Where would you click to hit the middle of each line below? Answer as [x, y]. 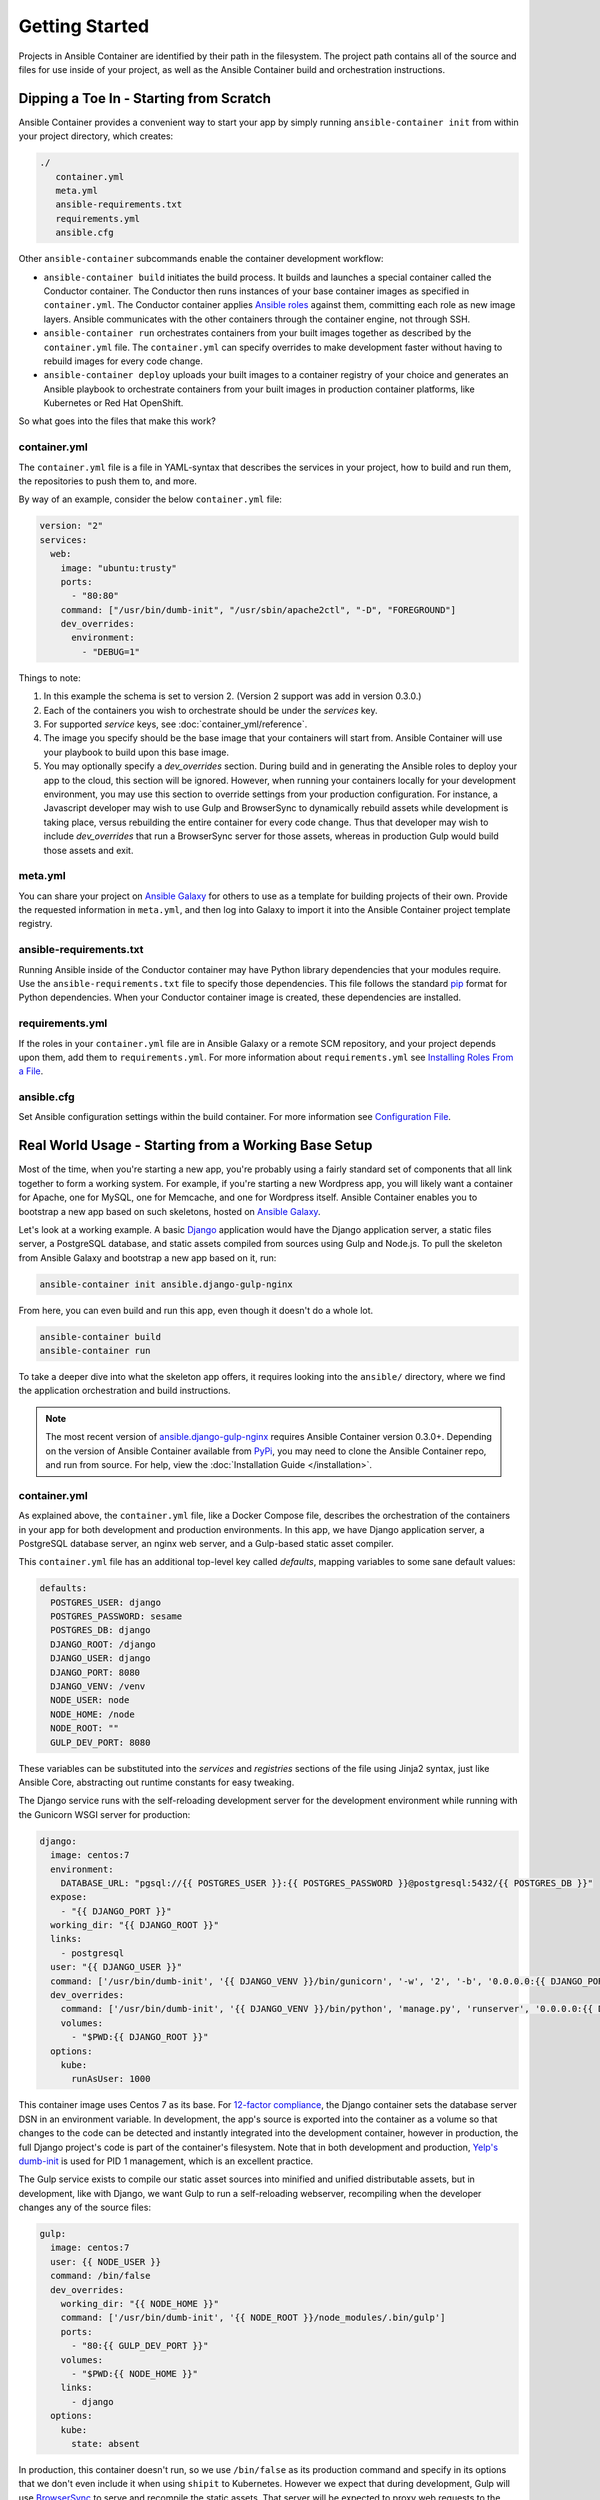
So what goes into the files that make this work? [117, 421]
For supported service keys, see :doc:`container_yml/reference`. [175, 724]
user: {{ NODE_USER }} [106, 2261]
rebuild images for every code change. [123, 361]
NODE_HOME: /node [92, 1714]
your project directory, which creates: [96, 136]
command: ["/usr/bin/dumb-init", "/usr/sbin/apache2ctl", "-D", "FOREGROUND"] [258, 609]
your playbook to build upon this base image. [136, 752]
